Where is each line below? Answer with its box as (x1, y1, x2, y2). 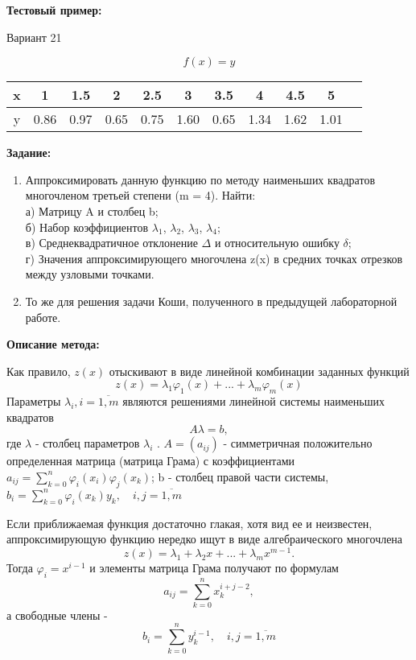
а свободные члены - (6, 606, 108, 623)
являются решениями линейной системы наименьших (122, 393, 385, 410)
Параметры (6, 393, 61, 410)
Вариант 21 (6, 28, 62, 45)
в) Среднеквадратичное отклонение (25, 234, 198, 251)
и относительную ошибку (214, 234, 340, 251)
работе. (25, 308, 61, 325)
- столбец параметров (35, 435, 140, 452)
